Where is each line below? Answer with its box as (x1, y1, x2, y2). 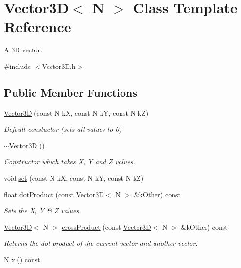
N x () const (4, 254, 40, 265)
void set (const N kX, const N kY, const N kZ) (4, 173, 144, 183)
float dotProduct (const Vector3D (4, 189, 104, 199)
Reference (4, 17, 71, 36)
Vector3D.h (42, 61, 76, 71)
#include (4, 61, 31, 71)
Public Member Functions (4, 84, 137, 100)
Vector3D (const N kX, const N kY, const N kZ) (4, 107, 149, 117)
